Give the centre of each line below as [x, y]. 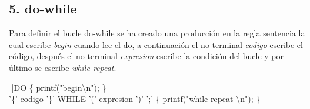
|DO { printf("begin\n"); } [59, 87]
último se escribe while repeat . [63, 67]
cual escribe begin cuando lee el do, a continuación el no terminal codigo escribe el [156, 44]
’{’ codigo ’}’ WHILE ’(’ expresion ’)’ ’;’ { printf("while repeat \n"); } [135, 99]
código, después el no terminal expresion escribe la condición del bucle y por [146, 56]
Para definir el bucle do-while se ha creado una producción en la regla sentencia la [157, 33]
